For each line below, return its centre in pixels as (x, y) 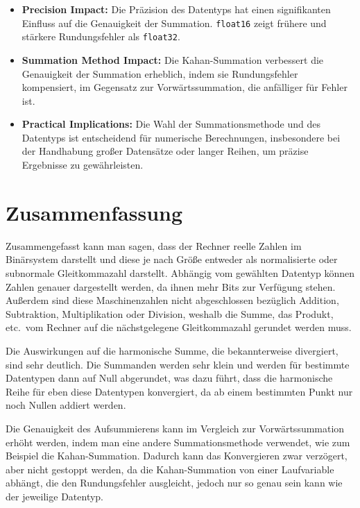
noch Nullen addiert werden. (66, 405)
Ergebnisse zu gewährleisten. (83, 165)
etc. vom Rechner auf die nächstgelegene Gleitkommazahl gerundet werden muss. (179, 327)
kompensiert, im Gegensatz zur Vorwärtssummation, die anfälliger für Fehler (185, 87)
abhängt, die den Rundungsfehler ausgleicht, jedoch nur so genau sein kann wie (174, 483)
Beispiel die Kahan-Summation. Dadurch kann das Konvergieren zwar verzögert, (177, 456)
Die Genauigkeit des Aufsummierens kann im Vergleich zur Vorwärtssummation (175, 428)
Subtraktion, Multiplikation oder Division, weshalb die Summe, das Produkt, (170, 313)
